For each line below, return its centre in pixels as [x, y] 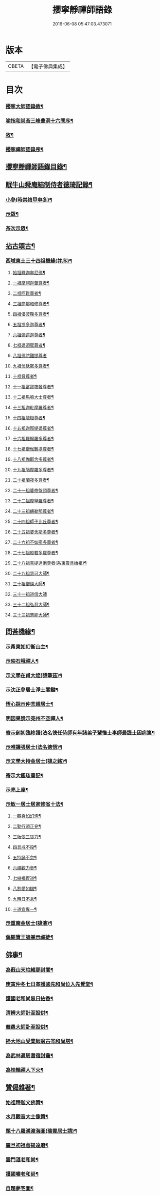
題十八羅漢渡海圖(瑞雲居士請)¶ [41, 1131]
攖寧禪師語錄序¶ [25, 149]
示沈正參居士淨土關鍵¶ [32, 690]
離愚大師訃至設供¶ [27, 1027]
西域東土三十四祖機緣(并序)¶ [39, 261]
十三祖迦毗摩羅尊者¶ [33, 407]
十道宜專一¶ [25, 909]
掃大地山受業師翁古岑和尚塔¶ [39, 1041]
